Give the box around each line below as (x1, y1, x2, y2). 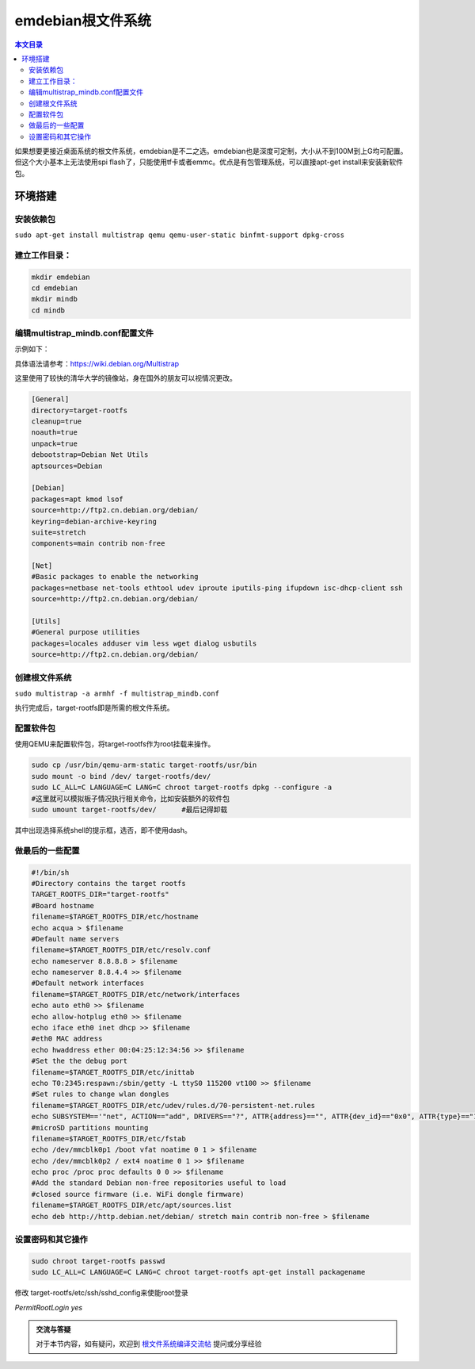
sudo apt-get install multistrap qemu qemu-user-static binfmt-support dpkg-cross (14, 231, 344, 240)
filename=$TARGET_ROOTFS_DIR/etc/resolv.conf (31, 945, 211, 955)
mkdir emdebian (31, 272, 90, 282)
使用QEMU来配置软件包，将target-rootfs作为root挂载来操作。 (14, 739, 215, 749)
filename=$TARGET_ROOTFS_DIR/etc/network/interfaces (31, 990, 241, 999)
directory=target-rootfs (31, 405, 128, 415)
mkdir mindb (31, 294, 78, 304)
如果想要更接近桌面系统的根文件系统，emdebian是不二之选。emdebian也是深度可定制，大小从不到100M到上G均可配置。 (14, 147, 408, 156)
